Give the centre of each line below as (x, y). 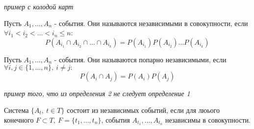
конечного (19, 119)
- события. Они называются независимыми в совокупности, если (151, 23)
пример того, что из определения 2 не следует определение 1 (97, 93)
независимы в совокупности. (208, 119)
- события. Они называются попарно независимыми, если (140, 59)
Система (16, 110)
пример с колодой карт (39, 6)
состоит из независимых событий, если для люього (143, 110)
